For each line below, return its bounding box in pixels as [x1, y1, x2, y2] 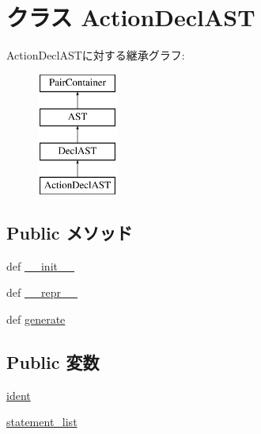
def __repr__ [6, 284, 78, 301]
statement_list [6, 413, 78, 430]
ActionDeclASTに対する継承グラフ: [6, 47, 185, 63]
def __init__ [6, 257, 74, 274]
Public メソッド [6, 220, 133, 244]
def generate [6, 310, 66, 327]
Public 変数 [6, 349, 100, 374]
